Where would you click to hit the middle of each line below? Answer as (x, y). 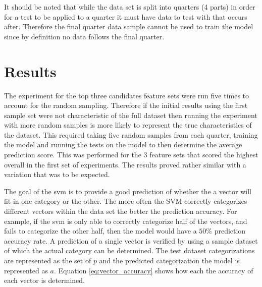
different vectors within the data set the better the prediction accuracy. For (121, 211)
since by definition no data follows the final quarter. (84, 36)
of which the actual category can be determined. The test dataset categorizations (129, 250)
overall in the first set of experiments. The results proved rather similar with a (125, 164)
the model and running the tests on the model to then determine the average (123, 145)
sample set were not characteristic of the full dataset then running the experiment (131, 115)
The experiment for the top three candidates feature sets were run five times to (127, 95)
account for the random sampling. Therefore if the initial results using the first (126, 105)
